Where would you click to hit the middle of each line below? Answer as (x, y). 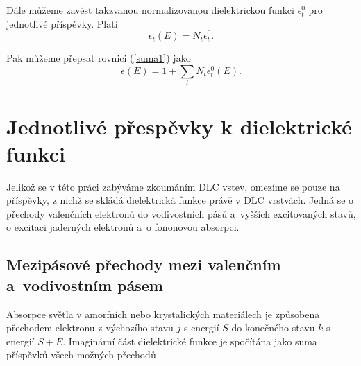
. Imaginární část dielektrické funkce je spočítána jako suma (190, 341)
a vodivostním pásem (85, 285)
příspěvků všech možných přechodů (81, 355)
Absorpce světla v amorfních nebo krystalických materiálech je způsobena (163, 314)
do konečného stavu (273, 328)
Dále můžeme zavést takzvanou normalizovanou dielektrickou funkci (150, 10)
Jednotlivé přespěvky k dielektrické (179, 126)
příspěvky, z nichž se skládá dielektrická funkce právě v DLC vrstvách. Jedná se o (180, 200)
